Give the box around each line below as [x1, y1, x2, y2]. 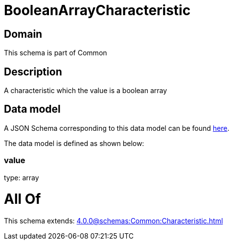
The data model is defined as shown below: [4, 139, 144, 147]
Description [4, 65, 62, 78]
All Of [4, 191, 41, 208]
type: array [4, 173, 39, 182]
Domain [4, 27, 43, 40]
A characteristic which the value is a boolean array [4, 86, 167, 95]
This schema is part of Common [4, 49, 107, 57]
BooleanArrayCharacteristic [4, 2, 191, 19]
